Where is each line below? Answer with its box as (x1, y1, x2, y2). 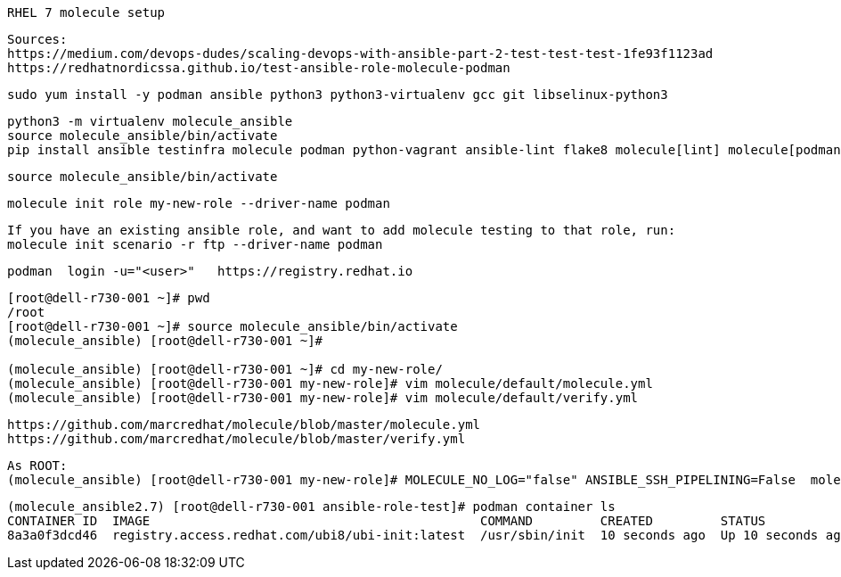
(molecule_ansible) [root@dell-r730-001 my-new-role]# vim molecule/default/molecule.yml (7, 376, 653, 391)
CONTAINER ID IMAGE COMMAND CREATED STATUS (7, 514, 766, 528)
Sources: (7, 32, 68, 46)
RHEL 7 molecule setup (7, 5, 166, 20)
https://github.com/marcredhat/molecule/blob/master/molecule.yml (7, 417, 481, 432)
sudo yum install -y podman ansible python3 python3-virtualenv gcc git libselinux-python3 (7, 87, 668, 102)
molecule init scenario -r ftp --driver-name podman (7, 237, 383, 251)
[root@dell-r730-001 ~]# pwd (7, 291, 210, 305)
